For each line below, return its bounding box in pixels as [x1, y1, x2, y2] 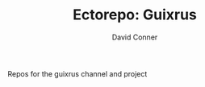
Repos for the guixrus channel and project [7, 68, 148, 78]
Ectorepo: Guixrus [73, 6, 197, 24]
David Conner [111, 32, 158, 42]
